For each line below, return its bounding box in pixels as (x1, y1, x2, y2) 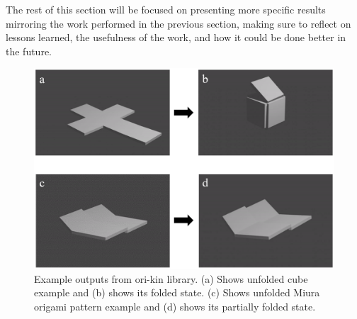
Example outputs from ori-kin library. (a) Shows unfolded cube (34, 271, 308, 286)
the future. (6, 43, 52, 58)
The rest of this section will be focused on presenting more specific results (6, 2, 326, 16)
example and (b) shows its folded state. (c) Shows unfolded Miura (34, 285, 320, 300)
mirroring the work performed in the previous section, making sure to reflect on (6, 16, 351, 30)
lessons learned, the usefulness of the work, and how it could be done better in (6, 30, 346, 45)
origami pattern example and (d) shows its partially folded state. (34, 298, 316, 313)
